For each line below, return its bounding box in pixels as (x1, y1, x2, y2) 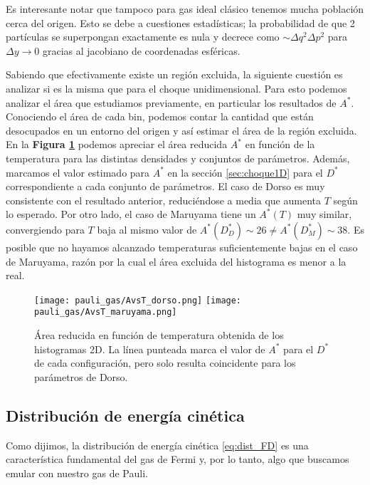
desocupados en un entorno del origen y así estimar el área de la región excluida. (6, 122, 357, 137)
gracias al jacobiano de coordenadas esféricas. (42, 43, 240, 58)
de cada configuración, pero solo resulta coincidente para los (34, 355, 296, 370)
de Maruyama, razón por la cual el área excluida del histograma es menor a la (6, 254, 347, 268)
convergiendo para (6, 221, 85, 236)
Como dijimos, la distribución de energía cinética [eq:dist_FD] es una (6, 437, 309, 452)
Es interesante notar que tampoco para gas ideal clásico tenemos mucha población (6, 1, 364, 16)
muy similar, (297, 207, 352, 221)
